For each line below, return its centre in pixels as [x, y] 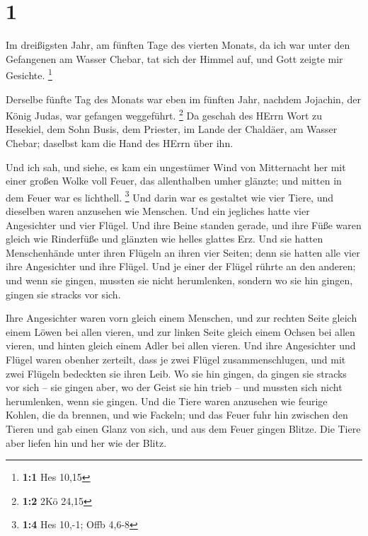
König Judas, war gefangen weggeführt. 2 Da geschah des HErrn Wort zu [164, 114]
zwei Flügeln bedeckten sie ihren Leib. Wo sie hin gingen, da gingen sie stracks [176, 373]
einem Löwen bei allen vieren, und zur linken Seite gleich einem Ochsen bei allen [180, 331]
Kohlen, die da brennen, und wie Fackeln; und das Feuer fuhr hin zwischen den [177, 415]
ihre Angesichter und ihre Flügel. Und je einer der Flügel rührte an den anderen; [181, 266]
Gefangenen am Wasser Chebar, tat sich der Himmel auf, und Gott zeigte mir [174, 58]
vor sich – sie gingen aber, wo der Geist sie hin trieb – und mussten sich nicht [174, 387]
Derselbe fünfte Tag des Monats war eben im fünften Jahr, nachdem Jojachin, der [183, 99]
